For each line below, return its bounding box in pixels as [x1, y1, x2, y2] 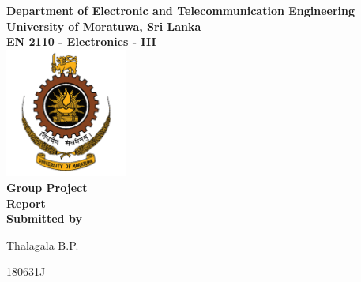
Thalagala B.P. [6, 236, 79, 253]
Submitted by [6, 210, 82, 227]
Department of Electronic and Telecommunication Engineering [6, 2, 355, 18]
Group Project [6, 179, 88, 195]
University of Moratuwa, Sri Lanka [6, 17, 201, 34]
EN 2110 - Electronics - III [6, 33, 156, 50]
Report [6, 194, 46, 211]
